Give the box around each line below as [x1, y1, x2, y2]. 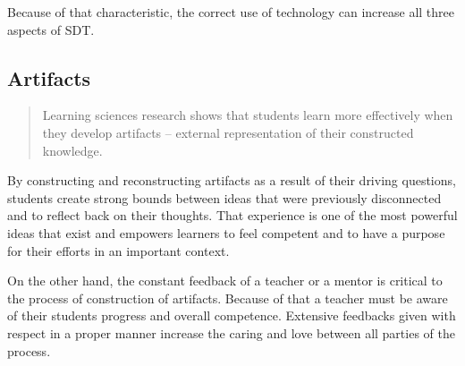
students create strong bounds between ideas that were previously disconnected [7, 188, 442, 207]
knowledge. [42, 140, 103, 159]
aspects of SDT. [7, 20, 95, 38]
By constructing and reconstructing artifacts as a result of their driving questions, [7, 171, 456, 190]
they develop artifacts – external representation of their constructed [42, 123, 414, 141]
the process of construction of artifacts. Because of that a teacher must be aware [7, 288, 448, 307]
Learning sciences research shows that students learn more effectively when [42, 106, 453, 124]
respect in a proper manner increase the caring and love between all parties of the [7, 323, 455, 342]
